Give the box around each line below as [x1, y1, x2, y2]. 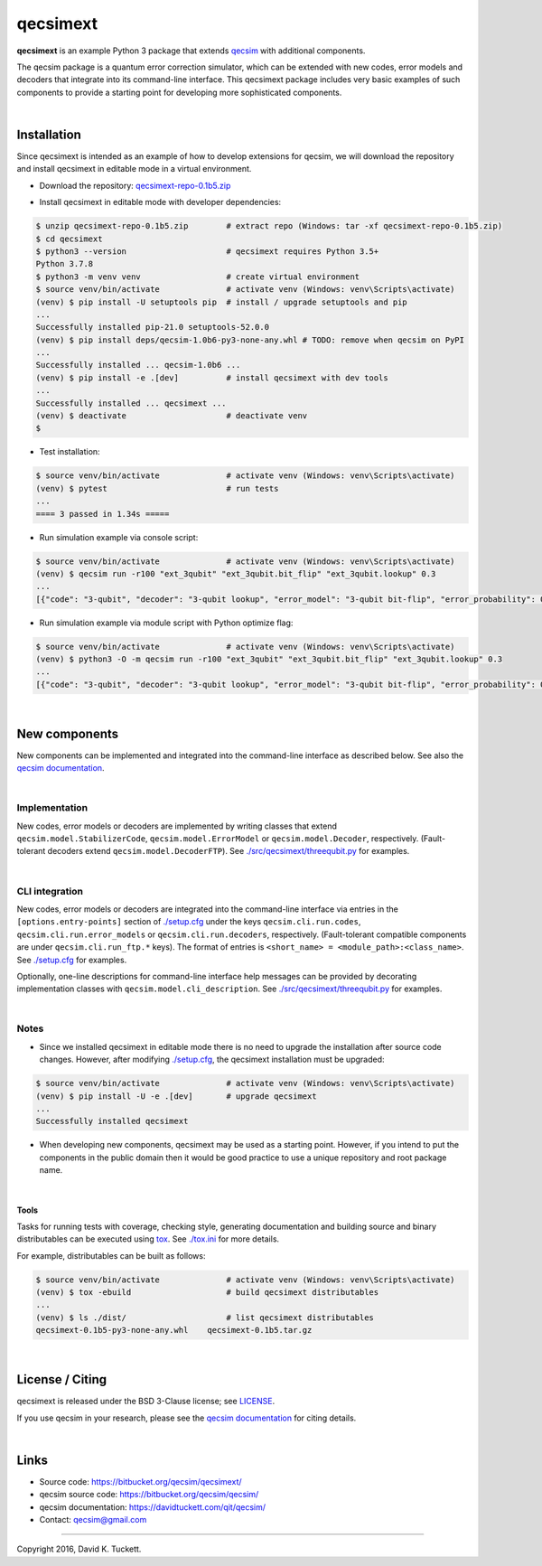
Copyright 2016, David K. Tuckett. [16, 1543, 142, 1554]
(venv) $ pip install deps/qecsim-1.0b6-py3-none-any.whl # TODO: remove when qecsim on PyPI [35, 334, 465, 345]
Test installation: [39, 446, 100, 457]
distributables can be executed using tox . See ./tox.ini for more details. [16, 1233, 280, 1244]
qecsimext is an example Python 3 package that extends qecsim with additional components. [16, 45, 366, 56]
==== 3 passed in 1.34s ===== [35, 509, 170, 519]
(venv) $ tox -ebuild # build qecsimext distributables [35, 1288, 379, 1298]
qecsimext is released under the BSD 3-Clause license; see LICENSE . [16, 1396, 276, 1407]
